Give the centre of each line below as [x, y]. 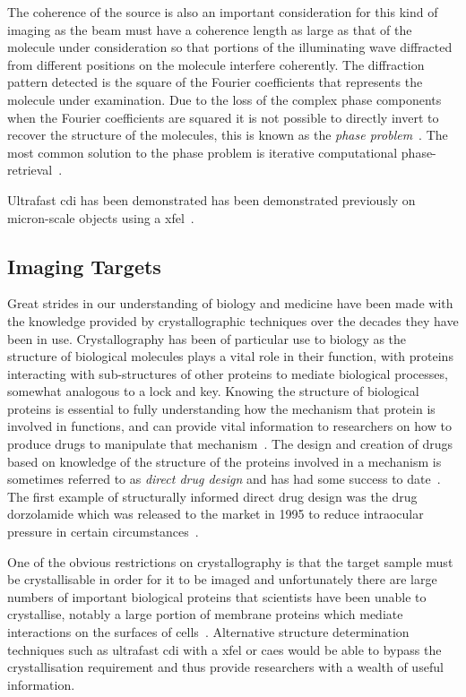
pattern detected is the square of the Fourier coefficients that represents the [215, 82]
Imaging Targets [84, 266]
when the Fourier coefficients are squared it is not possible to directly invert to [223, 117]
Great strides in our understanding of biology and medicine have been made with [230, 303]
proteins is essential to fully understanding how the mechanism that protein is [221, 408]
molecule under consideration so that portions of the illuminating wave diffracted [230, 47]
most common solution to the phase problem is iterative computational [203, 152]
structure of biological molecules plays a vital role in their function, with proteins [230, 356]
